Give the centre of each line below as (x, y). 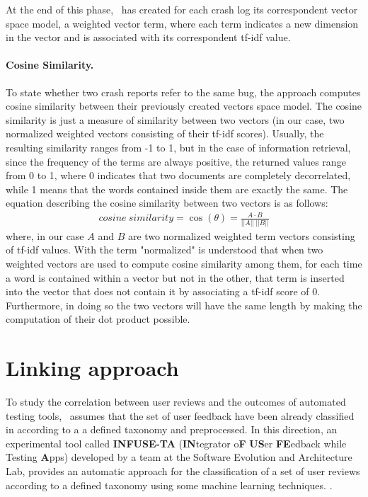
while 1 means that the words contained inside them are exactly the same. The (177, 189)
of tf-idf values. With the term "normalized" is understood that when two (165, 250)
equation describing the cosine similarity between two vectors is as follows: (167, 203)
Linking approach (92, 368)
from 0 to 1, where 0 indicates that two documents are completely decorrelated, (178, 175)
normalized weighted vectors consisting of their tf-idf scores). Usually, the (165, 133)
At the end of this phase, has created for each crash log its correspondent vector (182, 9)
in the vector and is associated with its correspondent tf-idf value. (148, 37)
